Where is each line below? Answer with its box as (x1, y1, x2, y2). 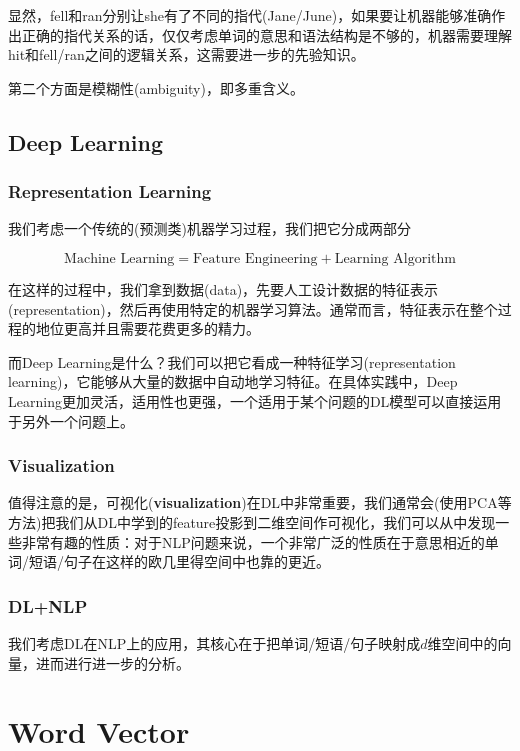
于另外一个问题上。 (8, 410, 134, 431)
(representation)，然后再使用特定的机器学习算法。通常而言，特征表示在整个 (8, 298, 498, 319)
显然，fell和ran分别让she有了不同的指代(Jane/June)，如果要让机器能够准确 (8, 5, 492, 25)
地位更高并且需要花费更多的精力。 (35, 318, 260, 339)
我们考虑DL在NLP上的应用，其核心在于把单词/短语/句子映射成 (8, 632, 421, 653)
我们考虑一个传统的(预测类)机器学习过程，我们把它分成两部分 (8, 218, 411, 239)
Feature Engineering (193, 251, 318, 266)
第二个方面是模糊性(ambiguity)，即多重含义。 (8, 77, 304, 98)
